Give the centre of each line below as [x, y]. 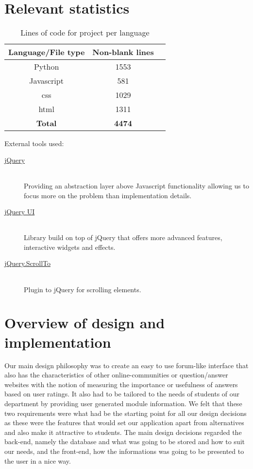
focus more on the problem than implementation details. [108, 195]
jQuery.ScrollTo [28, 263]
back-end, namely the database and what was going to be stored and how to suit [125, 441]
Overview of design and [85, 323]
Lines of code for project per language [85, 33]
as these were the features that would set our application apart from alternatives [124, 422]
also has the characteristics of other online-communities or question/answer [116, 375]
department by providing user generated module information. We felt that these [123, 403]
